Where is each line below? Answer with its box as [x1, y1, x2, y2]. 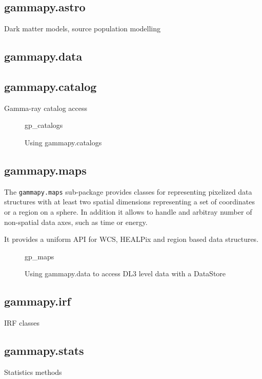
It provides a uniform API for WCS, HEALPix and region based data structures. [4, 234, 259, 244]
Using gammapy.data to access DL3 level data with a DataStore [25, 268, 226, 279]
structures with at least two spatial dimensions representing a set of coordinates [4, 196, 255, 207]
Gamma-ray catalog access [4, 102, 88, 113]
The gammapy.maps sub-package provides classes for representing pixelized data [4, 186, 252, 197]
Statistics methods [4, 366, 62, 377]
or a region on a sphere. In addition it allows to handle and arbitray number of [4, 206, 252, 217]
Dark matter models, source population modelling [4, 23, 160, 34]
